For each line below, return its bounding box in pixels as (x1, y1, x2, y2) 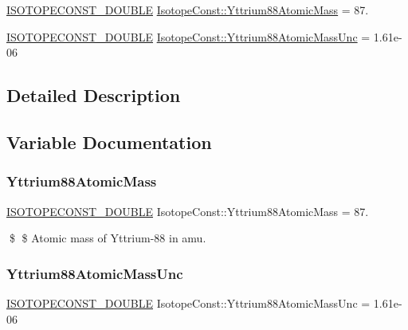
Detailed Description (6, 83, 181, 108)
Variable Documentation (6, 129, 212, 154)
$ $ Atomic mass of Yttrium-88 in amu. (9, 230, 206, 246)
